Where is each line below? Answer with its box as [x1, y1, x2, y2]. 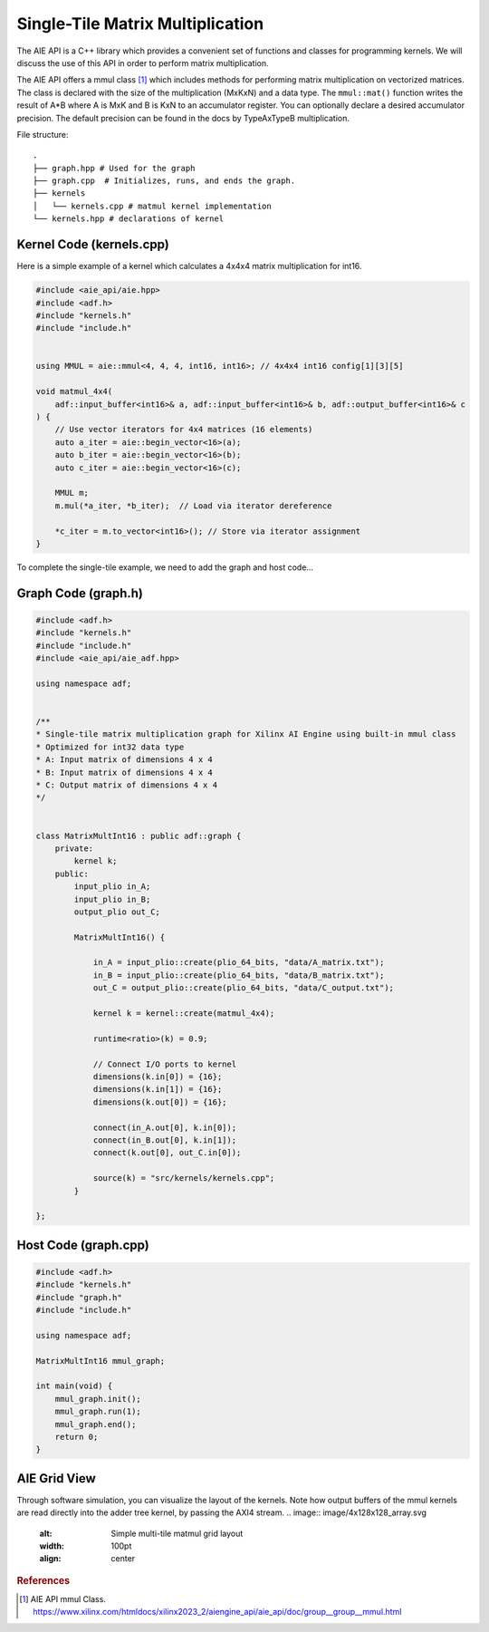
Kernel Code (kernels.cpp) [16, 237, 169, 253]
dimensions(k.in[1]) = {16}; [92, 1084, 223, 1095]
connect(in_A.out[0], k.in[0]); [92, 1122, 237, 1133]
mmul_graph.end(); [54, 1419, 137, 1429]
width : [39, 1540, 65, 1551]
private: [54, 843, 94, 854]
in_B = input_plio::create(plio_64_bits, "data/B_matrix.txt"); [92, 970, 385, 980]
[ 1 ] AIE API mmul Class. [19, 1594, 106, 1605]
